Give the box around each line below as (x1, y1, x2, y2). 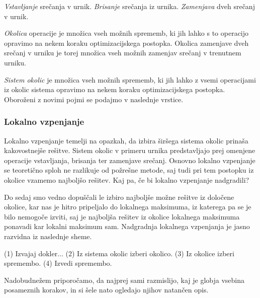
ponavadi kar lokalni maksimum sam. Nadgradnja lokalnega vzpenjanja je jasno (4, 221, 250, 232)
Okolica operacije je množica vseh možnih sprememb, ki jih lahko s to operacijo (4, 28, 249, 38)
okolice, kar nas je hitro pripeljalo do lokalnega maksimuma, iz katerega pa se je (4, 201, 251, 212)
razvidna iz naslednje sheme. (4, 231, 92, 241)
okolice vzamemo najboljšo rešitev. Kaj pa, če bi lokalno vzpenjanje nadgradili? (4, 174, 249, 185)
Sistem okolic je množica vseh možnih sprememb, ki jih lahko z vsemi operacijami (4, 74, 256, 85)
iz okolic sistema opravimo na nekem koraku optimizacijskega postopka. (4, 84, 225, 95)
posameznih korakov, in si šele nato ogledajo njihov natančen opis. (4, 284, 209, 295)
